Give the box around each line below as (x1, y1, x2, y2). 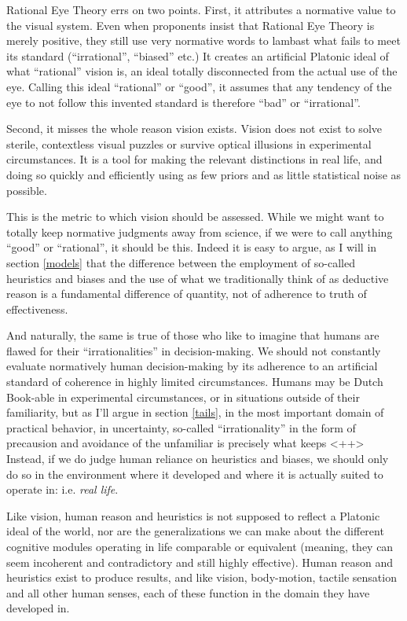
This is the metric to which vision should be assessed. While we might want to (6, 208, 384, 225)
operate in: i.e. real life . (6, 481, 119, 498)
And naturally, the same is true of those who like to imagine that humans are (6, 327, 379, 344)
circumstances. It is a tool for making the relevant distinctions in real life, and (6, 151, 383, 167)
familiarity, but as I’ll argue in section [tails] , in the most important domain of (6, 404, 384, 421)
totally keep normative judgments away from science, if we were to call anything (6, 223, 393, 240)
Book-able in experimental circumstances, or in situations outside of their (6, 388, 360, 405)
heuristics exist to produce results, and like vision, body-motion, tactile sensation (6, 569, 397, 586)
